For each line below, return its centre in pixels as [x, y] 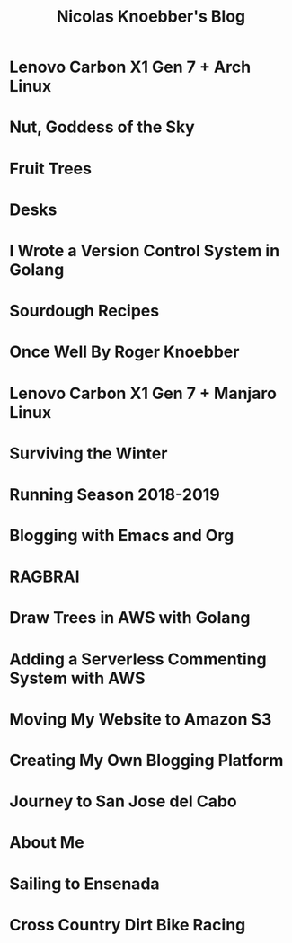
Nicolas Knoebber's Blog [151, 17]
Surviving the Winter [88, 454]
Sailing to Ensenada [84, 884]
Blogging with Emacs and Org [122, 536]
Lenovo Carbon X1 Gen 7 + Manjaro [143, 393]
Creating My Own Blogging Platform [146, 761]
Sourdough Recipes [84, 311]
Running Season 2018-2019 [115, 494]
